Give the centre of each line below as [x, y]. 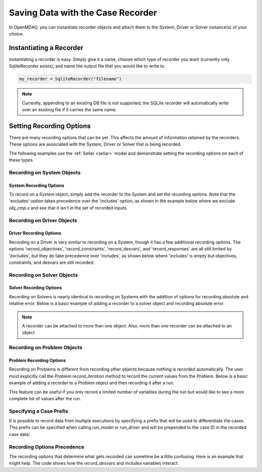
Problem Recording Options [37, 360]
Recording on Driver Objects [43, 220]
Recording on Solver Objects [43, 275]
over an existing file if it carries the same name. [69, 110]
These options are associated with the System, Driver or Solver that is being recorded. [95, 144]
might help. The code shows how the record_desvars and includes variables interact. [94, 463]
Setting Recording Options [50, 126]
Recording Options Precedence [47, 447]
